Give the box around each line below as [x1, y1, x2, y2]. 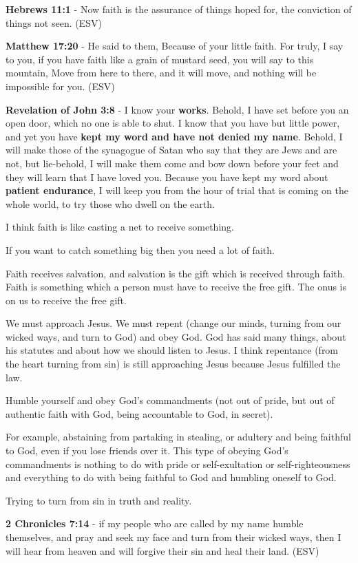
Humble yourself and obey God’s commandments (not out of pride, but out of [6, 393, 335, 407]
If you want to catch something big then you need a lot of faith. [6, 242, 275, 257]
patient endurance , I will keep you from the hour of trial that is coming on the [6, 183, 348, 198]
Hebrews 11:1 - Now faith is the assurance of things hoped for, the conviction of [6, 2, 352, 16]
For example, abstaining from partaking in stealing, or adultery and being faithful [6, 429, 351, 444]
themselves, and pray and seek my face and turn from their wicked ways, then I [6, 530, 341, 544]
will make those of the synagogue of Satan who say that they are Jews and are [6, 142, 337, 157]
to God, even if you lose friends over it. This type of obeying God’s [6, 443, 288, 458]
